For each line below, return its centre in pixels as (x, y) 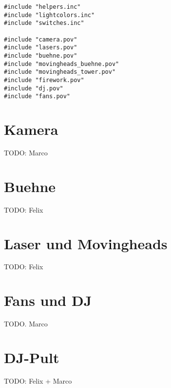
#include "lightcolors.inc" (49, 15)
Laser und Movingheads (86, 243)
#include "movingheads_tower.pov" (60, 72)
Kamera (31, 129)
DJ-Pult (32, 357)
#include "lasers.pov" (41, 48)
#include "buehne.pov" (41, 55)
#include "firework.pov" (44, 80)
